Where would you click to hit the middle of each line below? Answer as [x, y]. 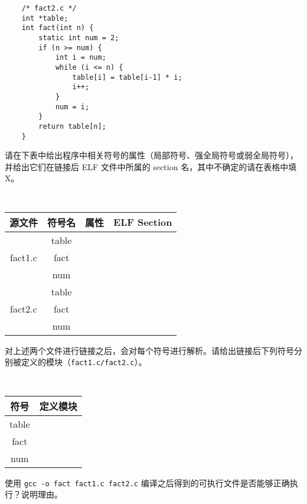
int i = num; [81, 58]
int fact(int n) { [58, 28]
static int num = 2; [79, 38]
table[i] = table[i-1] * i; [127, 77]
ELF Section [143, 222]
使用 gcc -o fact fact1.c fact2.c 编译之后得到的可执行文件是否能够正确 [147, 482]
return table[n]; [72, 126]
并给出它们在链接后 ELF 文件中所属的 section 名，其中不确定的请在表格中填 [151, 166]
